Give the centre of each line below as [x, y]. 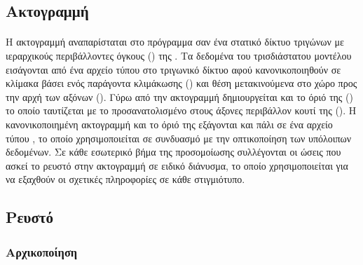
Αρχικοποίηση [42, 251]
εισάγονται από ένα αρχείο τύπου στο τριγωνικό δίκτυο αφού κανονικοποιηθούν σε [173, 69]
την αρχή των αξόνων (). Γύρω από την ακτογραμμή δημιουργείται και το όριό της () [179, 96]
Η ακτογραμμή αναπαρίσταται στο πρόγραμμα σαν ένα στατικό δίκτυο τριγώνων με [175, 42]
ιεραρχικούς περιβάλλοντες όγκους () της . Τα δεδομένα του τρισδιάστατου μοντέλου [179, 55]
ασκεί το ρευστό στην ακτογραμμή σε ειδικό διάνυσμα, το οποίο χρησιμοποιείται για [177, 165]
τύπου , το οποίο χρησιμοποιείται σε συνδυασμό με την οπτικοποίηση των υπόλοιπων [179, 138]
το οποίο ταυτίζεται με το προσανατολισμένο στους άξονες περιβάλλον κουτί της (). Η [181, 110]
